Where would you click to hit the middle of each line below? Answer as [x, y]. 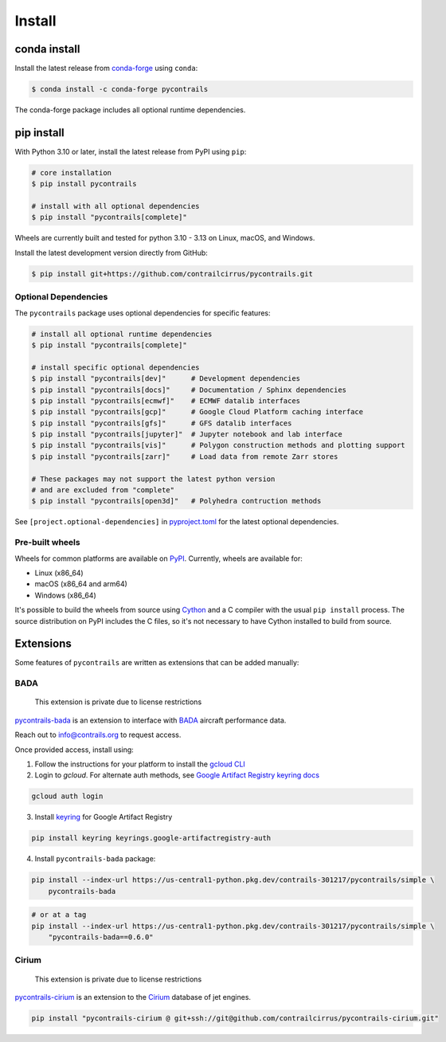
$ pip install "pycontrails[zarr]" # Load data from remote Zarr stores [185, 456]
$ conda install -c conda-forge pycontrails [120, 89]
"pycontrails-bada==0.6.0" [101, 937]
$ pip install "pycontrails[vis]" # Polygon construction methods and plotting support [218, 445]
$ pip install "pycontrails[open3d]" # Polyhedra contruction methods [176, 501]
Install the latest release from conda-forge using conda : [106, 69]
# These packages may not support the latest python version [153, 479]
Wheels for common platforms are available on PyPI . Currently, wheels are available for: [158, 558]
